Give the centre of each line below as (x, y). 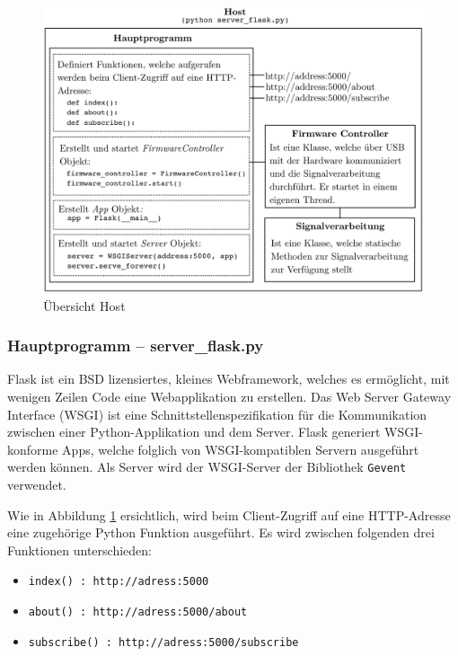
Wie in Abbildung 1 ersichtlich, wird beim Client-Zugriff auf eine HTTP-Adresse (229, 514)
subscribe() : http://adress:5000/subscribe (163, 642)
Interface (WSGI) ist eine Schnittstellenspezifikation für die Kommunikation (217, 414)
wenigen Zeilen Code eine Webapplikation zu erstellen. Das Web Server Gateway (229, 396)
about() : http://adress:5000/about (138, 612)
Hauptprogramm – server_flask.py (136, 346)
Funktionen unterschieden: (79, 550)
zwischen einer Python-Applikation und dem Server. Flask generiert (194, 432)
